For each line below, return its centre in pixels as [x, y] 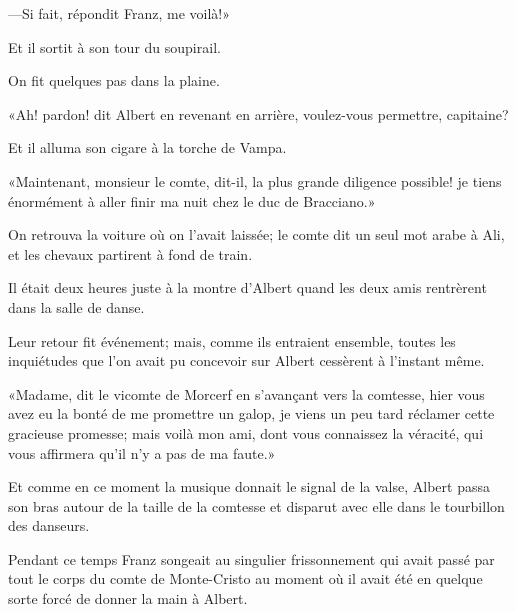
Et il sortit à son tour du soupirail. [114, 46]
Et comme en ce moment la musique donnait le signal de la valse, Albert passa [249, 486]
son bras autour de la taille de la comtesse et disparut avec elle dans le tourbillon [256, 505]
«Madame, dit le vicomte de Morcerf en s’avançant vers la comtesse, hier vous [246, 393]
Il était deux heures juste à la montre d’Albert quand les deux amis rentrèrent [247, 287]
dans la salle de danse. [76, 306]
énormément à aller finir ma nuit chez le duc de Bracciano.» [192, 200]
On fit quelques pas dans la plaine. [114, 80]
